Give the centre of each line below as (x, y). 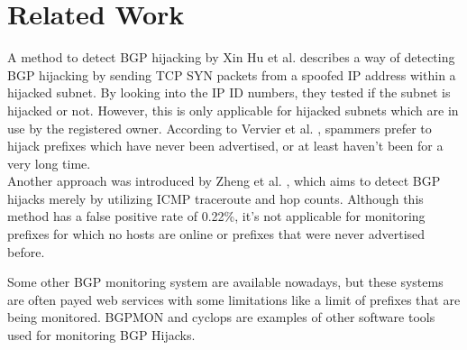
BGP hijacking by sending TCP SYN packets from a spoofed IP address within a (232, 74)
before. (26, 251)
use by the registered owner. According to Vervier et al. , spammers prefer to (220, 128)
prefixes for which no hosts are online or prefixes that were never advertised (216, 234)
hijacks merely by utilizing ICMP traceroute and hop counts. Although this (215, 198)
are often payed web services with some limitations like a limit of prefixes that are (234, 299)
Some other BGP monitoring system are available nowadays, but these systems (225, 282)
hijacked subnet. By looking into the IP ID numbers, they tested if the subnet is (229, 92)
